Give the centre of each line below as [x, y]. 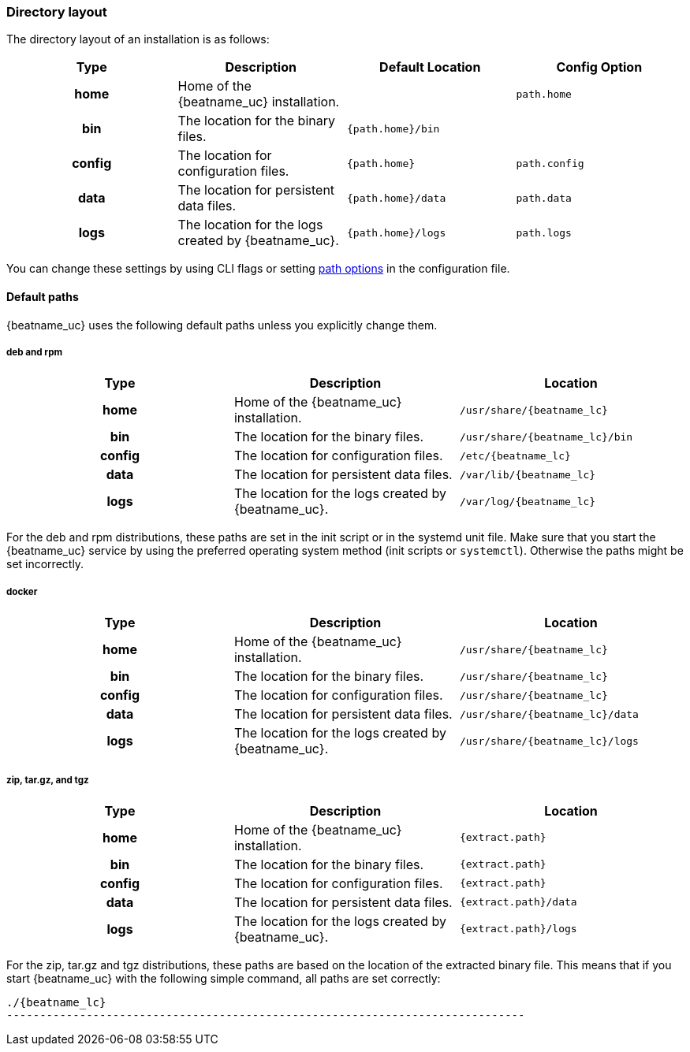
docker [22, 591]
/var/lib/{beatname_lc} [528, 474]
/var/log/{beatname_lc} [528, 501]
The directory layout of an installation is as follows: [138, 39]
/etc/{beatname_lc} [515, 455]
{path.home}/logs [397, 232]
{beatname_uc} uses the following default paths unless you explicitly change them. [222, 325]
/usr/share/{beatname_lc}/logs [549, 741]
